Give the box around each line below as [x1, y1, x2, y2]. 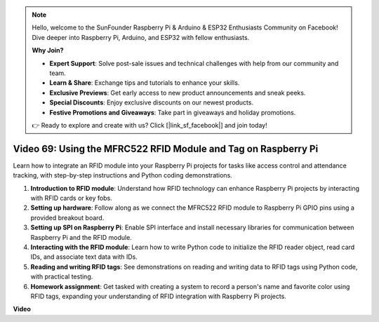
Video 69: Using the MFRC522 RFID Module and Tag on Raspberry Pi [13, 142, 319, 154]
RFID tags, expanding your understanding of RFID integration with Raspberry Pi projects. [30, 292, 287, 300]
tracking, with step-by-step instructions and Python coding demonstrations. [13, 171, 233, 180]
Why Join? [32, 46, 64, 55]
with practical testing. [30, 272, 93, 281]
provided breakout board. [30, 213, 105, 222]
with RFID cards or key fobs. [30, 194, 112, 202]
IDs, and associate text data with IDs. [30, 253, 138, 261]
